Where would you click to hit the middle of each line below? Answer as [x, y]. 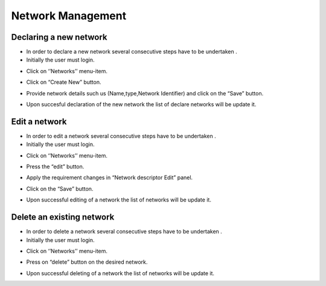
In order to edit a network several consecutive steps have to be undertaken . [121, 136]
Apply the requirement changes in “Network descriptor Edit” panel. [110, 177]
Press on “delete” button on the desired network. [87, 262]
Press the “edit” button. [55, 167]
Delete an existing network [63, 217]
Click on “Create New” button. [64, 82]
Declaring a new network [59, 37]
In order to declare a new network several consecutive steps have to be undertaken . [132, 52]
